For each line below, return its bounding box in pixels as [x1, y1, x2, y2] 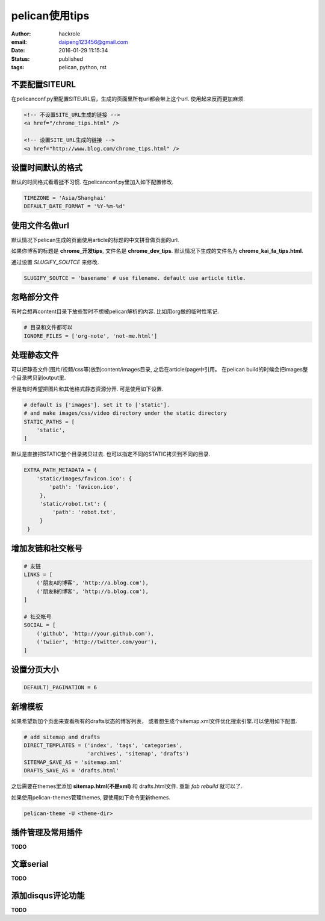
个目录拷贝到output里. [11, 374, 66, 382]
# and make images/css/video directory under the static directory [23, 410, 227, 417]
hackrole [58, 30, 81, 37]
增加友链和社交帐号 [11, 543, 82, 553]
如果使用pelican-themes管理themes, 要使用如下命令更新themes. [11, 793, 171, 801]
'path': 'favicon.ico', [49, 483, 120, 491]
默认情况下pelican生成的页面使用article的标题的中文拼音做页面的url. [11, 236, 179, 243]
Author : [11, 30, 31, 37]
